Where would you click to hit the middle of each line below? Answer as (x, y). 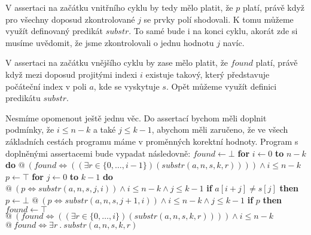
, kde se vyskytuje (126, 86)
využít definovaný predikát (54, 31)
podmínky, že (30, 129)
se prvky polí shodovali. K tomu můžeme (219, 19)
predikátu (23, 98)
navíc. (234, 42)
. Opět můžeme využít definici (221, 86)
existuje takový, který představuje (208, 74)
